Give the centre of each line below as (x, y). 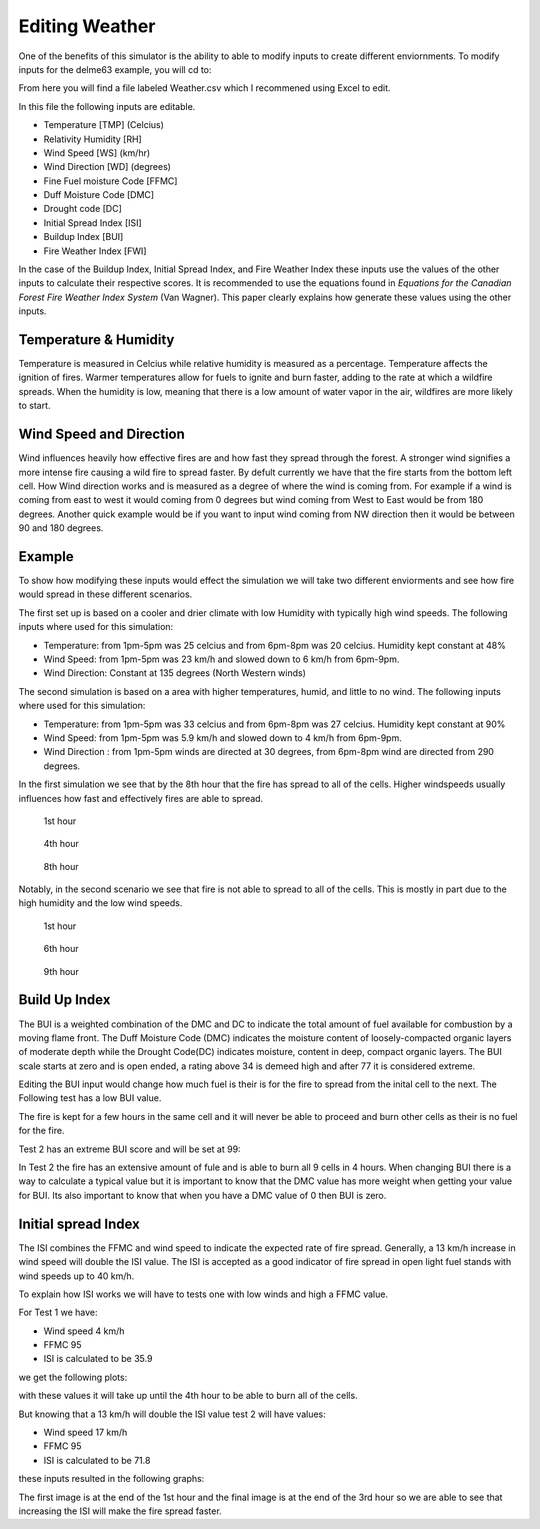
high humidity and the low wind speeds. (100, 903)
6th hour (61, 949)
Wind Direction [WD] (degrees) (107, 167)
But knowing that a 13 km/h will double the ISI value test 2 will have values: (172, 1414)
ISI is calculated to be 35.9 (98, 1359)
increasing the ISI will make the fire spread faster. (120, 1511)
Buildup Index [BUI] (83, 237)
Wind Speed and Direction (101, 434)
